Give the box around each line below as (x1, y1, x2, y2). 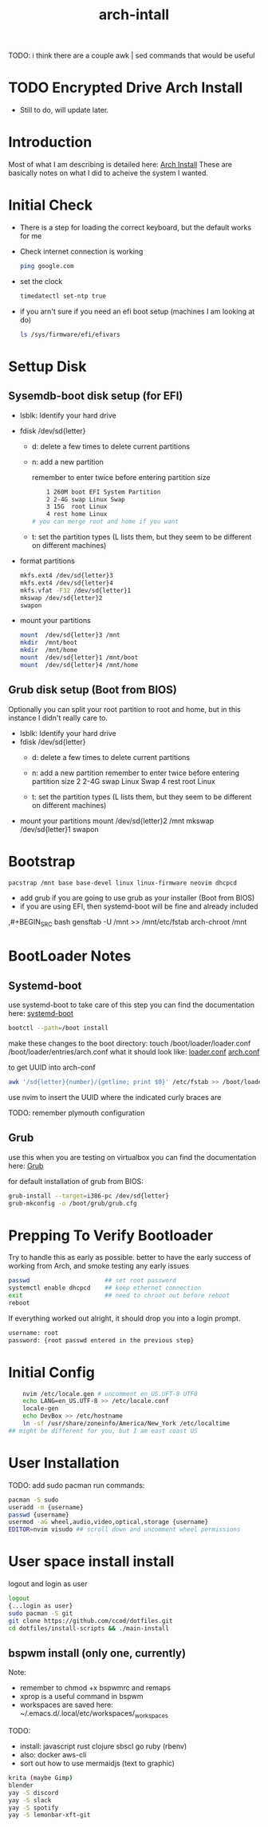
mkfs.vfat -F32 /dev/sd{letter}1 (19, 586, 132, 594)
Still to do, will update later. (19, 106, 109, 115)
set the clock (19, 276, 63, 286)
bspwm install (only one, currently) (8, 1646, 186, 1660)
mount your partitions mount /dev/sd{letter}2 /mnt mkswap (19, 816, 215, 826)
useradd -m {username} (8, 1503, 84, 1511)
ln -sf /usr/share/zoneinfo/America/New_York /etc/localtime (22, 1420, 230, 1428)
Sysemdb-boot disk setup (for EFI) (8, 390, 183, 403)
